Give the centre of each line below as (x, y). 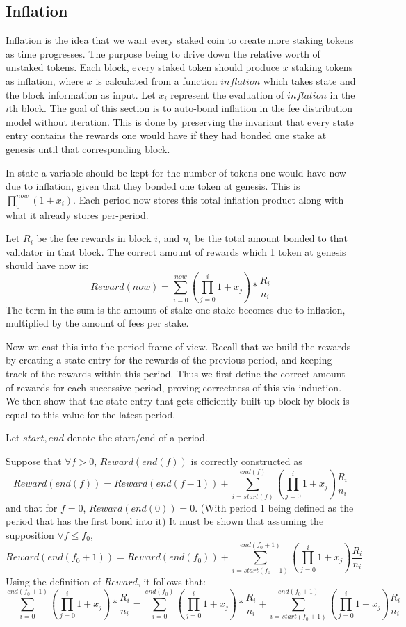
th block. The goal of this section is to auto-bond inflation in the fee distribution (181, 108)
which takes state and (309, 80)
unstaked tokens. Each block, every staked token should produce (143, 67)
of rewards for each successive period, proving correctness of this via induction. (174, 387)
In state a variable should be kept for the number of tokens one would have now (176, 172)
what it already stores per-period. (77, 214)
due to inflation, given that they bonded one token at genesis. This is (153, 186)
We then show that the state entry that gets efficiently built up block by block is (178, 401)
